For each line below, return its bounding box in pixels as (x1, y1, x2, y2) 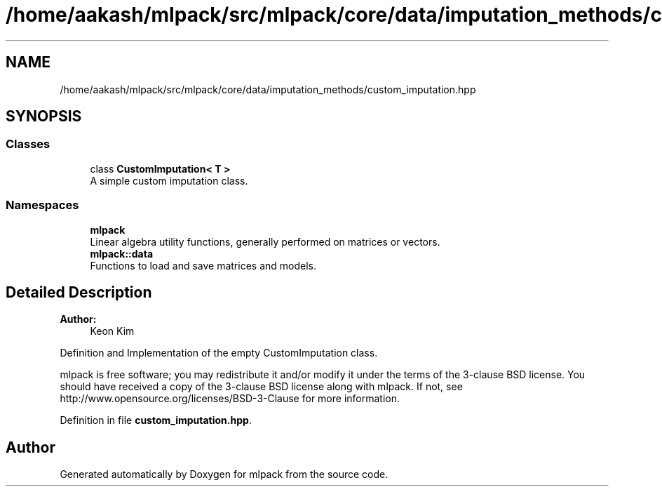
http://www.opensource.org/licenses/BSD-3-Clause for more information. (60, 392, 400, 405)
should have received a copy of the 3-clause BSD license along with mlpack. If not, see (60, 380, 463, 393)
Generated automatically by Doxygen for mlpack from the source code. (60, 468, 389, 481)
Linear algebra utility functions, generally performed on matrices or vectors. (90, 235, 440, 248)
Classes (6, 137, 50, 152)
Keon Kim (90, 325, 135, 338)
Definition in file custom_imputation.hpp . (60, 414, 252, 427)
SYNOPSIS (6, 107, 82, 126)
